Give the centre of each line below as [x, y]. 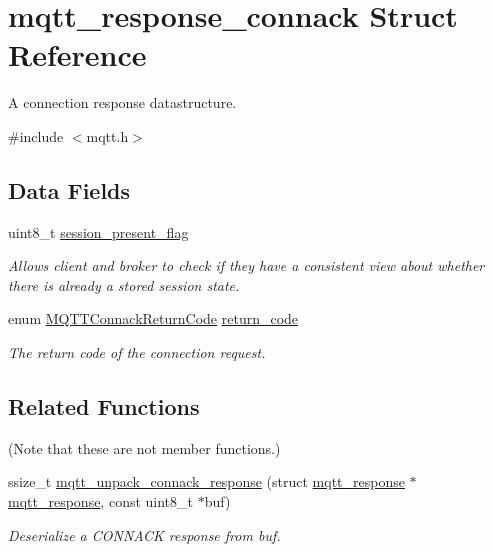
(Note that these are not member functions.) [144, 447]
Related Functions [104, 406]
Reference [77, 54]
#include [36, 135]
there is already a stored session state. [124, 284]
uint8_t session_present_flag [98, 231]
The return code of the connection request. [137, 352]
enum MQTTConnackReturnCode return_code [153, 318]
